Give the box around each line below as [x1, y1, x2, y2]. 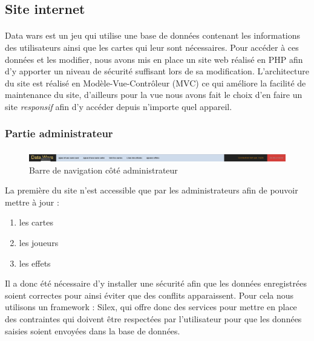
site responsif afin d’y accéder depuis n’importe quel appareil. [5, 100, 232, 112]
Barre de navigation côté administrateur [29, 163, 178, 176]
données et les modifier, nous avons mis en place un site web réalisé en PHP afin [5, 53, 303, 65]
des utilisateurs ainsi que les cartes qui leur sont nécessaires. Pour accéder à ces [5, 41, 299, 53]
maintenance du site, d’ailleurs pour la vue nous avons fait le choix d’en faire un [5, 88, 303, 101]
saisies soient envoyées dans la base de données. [5, 324, 180, 337]
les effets [19, 256, 51, 269]
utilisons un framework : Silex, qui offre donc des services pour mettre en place [5, 300, 297, 313]
